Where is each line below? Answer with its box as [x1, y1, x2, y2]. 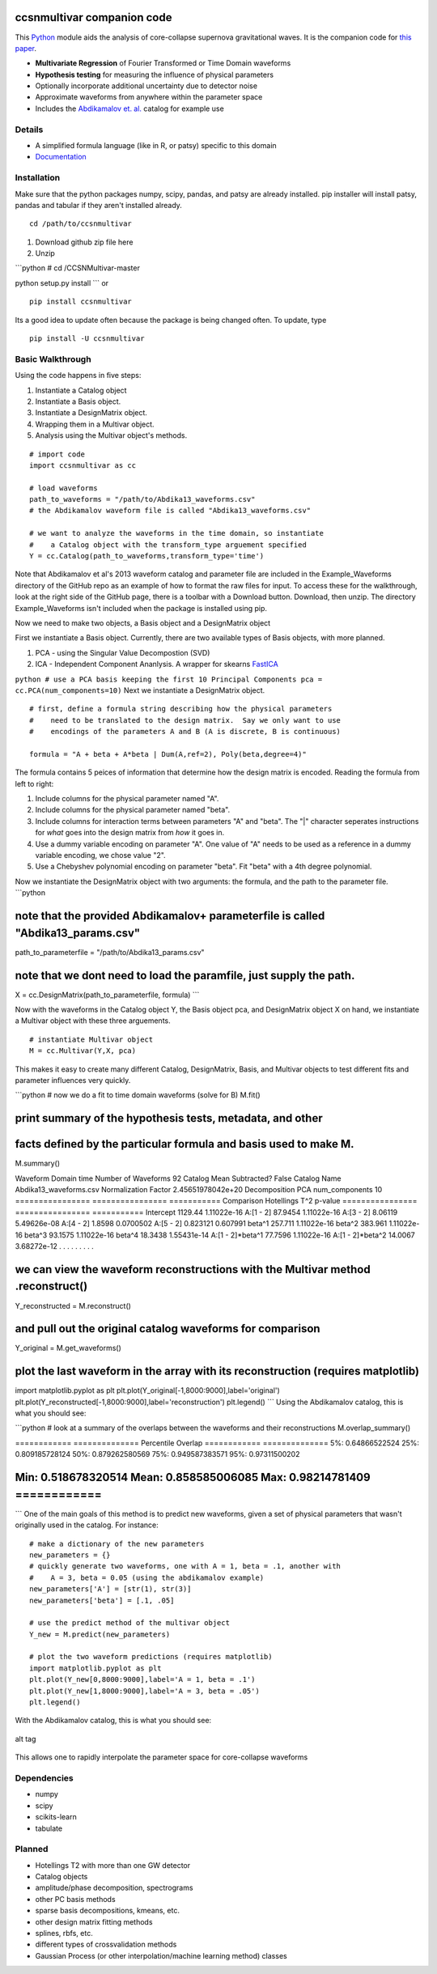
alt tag [15, 1734, 36, 1743]
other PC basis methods [35, 1894, 117, 1904]
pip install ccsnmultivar [29, 297, 133, 307]
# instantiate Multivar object [29, 1034, 154, 1044]
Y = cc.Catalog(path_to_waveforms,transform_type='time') [29, 551, 265, 561]
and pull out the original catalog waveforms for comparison [15, 1322, 320, 1335]
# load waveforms [29, 483, 98, 493]
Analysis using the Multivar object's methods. [35, 431, 188, 440]
